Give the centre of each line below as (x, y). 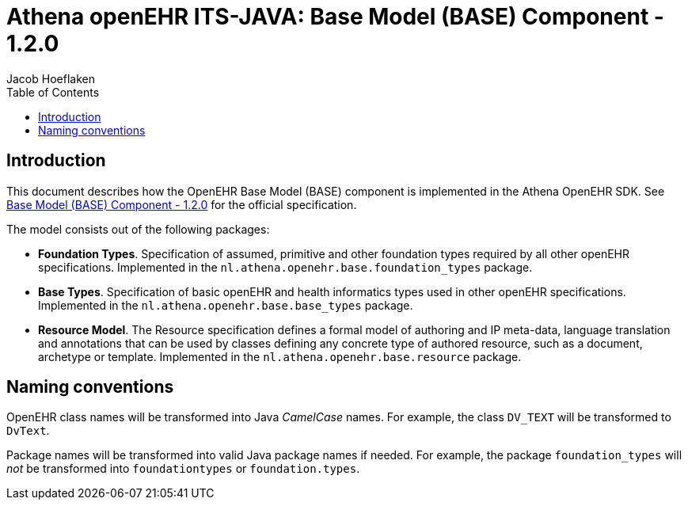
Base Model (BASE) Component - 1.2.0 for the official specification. (182, 204)
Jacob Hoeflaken (51, 78)
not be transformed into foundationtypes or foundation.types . (183, 469)
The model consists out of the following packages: (138, 229)
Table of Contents (53, 92)
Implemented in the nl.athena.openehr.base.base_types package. (226, 305)
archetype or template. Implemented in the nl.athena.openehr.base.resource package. (280, 356)
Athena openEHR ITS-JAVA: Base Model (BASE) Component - (335, 17)
